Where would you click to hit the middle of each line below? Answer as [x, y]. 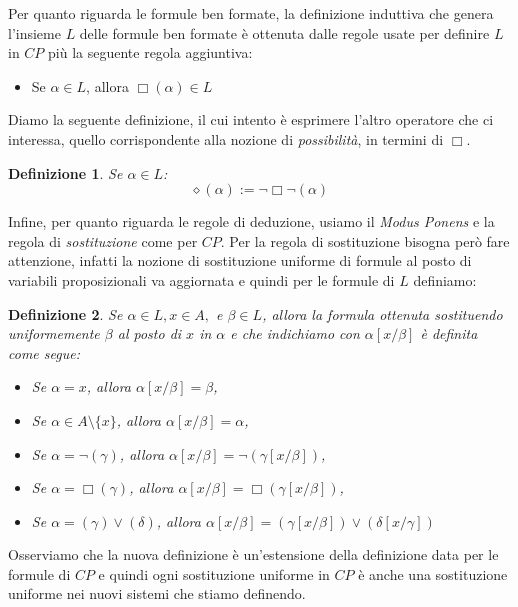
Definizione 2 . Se [65, 313]
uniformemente [54, 333]
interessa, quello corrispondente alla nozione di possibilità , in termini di [226, 138]
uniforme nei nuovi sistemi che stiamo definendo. [157, 593]
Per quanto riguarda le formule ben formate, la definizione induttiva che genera [251, 13]
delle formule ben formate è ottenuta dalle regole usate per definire [284, 32]
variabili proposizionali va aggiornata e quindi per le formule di [201, 279]
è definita [449, 333]
